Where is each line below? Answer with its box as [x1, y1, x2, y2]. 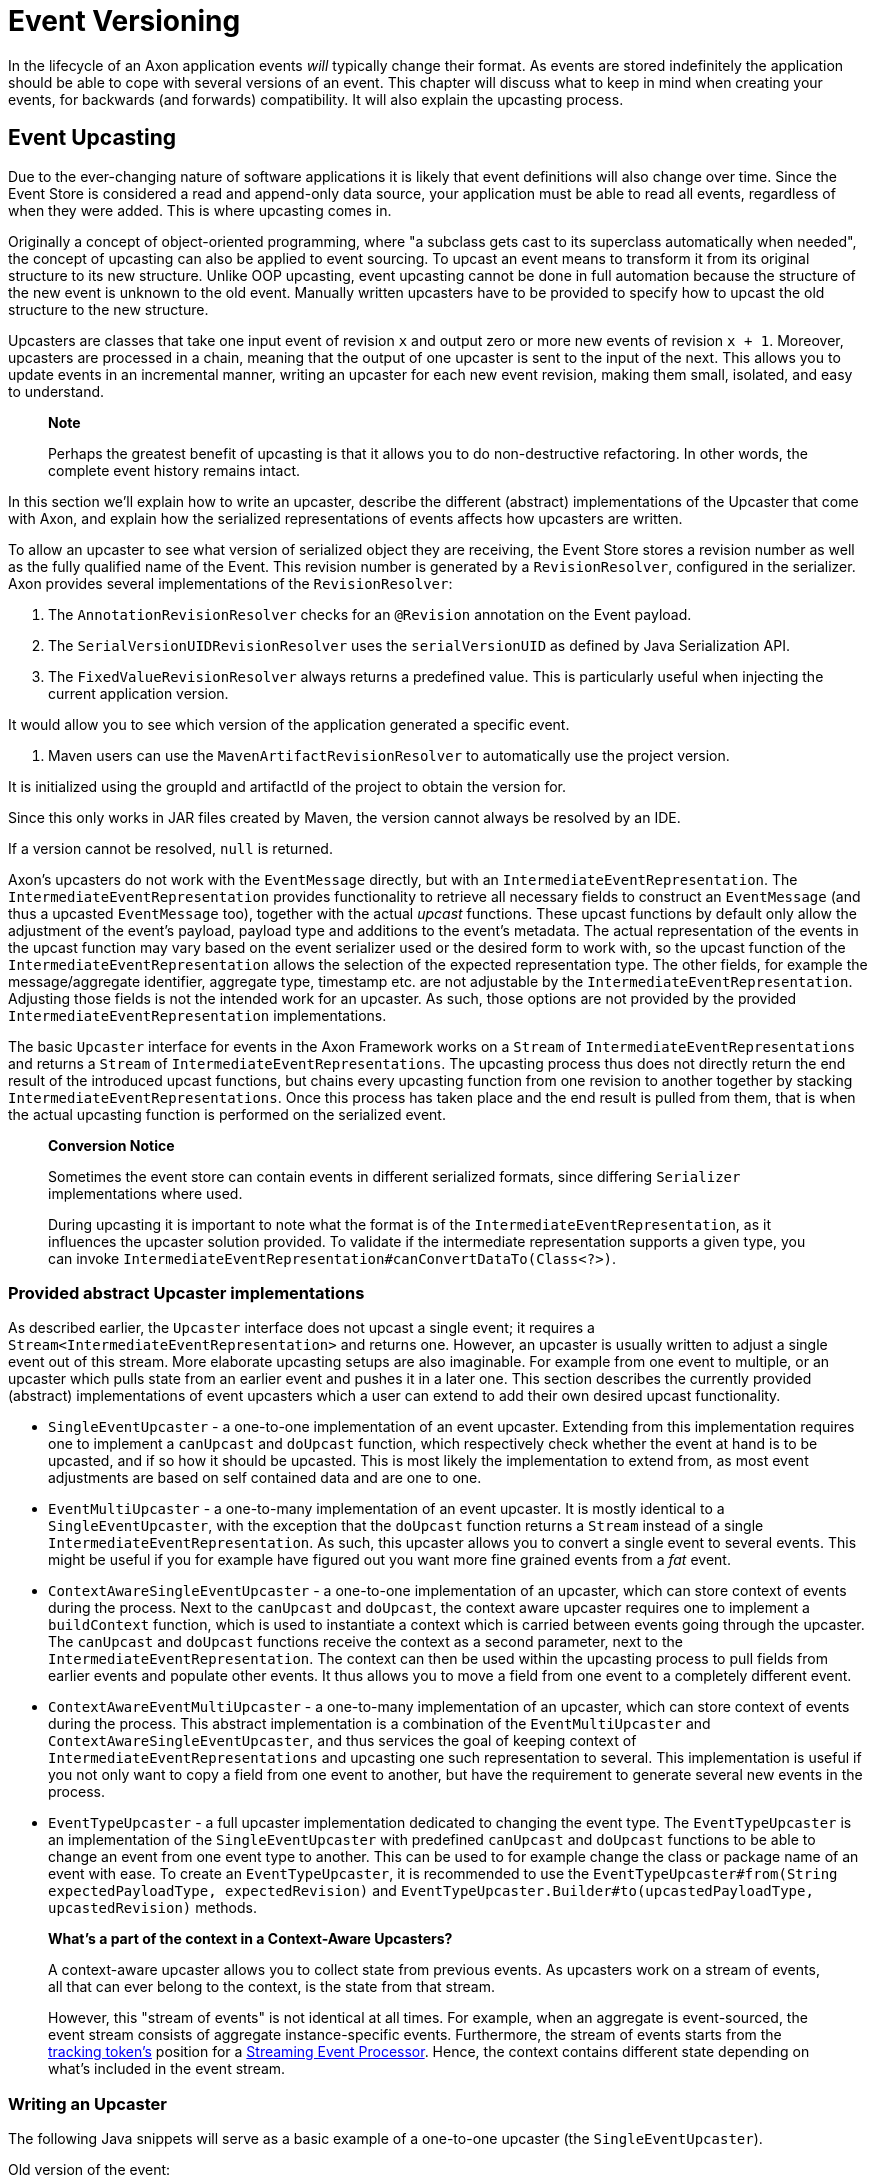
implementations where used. [48, 1184, 243, 1202]
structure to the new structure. [8, 300, 209, 318]
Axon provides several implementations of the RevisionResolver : [8, 574, 453, 592]
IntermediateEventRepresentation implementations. [8, 1006, 387, 1024]
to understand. [8, 382, 105, 400]
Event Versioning [8, 4, 241, 38]
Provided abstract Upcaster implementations [8, 1282, 365, 1303]
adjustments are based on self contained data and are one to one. [48, 1469, 482, 1487]
